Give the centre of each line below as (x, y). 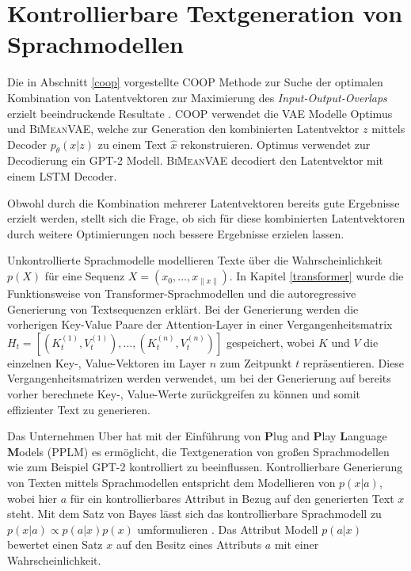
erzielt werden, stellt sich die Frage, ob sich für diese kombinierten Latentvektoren (206, 218)
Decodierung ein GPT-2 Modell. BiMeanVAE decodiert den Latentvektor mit (196, 160)
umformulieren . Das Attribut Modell (228, 529)
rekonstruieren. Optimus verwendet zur (276, 144)
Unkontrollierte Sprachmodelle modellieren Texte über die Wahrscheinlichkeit (195, 260)
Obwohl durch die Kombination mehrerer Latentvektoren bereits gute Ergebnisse (204, 202)
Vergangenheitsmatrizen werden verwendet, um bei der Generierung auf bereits (199, 378)
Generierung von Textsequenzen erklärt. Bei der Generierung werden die (183, 308)
